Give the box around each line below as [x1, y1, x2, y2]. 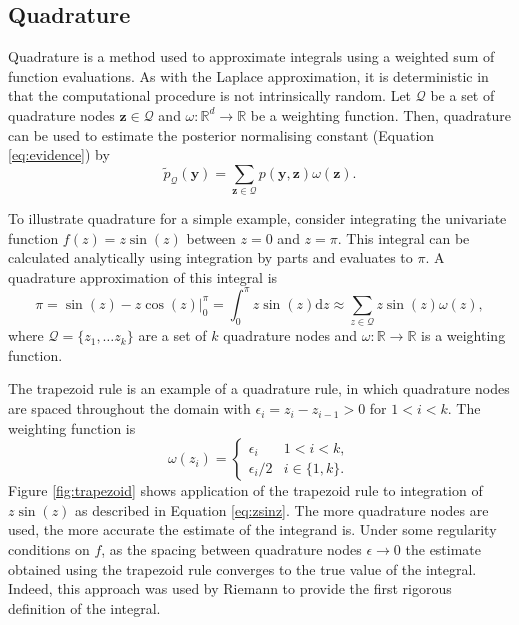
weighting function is [8, 417, 136, 438]
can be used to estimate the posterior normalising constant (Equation [8, 124, 435, 145]
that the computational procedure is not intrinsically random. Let [8, 85, 412, 106]
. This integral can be [337, 227, 470, 248]
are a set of [138, 325, 207, 346]
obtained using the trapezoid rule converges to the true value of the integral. [8, 558, 477, 579]
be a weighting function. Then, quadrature [250, 104, 512, 125]
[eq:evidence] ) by [8, 144, 110, 165]
